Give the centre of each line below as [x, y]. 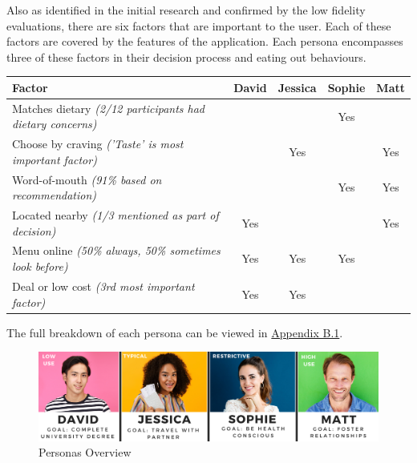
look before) [40, 266]
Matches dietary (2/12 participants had [109, 108]
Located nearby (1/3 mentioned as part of [115, 215]
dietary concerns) [55, 124]
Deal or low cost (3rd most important [103, 286]
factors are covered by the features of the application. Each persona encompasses [205, 41]
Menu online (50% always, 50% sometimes [116, 250]
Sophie [346, 87]
